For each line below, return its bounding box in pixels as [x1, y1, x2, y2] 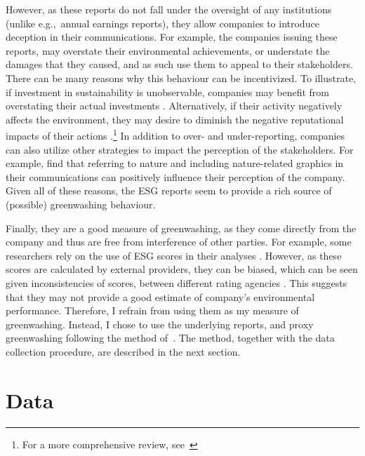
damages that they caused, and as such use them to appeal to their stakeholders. [6, 57, 353, 72]
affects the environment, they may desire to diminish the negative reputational [6, 112, 344, 126]
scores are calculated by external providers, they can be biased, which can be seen [6, 262, 358, 276]
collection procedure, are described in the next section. [6, 344, 241, 358]
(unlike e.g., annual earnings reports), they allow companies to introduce [6, 15, 319, 30]
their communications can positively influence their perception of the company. [6, 169, 345, 184]
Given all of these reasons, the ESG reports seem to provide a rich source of [6, 183, 332, 198]
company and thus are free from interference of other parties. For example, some [6, 234, 352, 249]
